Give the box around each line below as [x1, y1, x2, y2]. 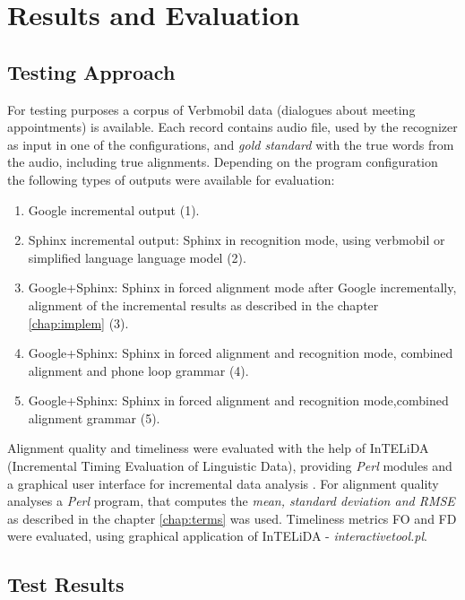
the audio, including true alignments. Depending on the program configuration [7, 152, 438, 171]
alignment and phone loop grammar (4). [28, 361, 249, 379]
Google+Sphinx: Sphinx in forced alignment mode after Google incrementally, [28, 278, 457, 297]
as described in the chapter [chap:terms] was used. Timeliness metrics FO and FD [7, 509, 457, 527]
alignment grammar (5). [28, 408, 160, 427]
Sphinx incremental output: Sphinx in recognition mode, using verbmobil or [28, 230, 445, 249]
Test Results [7, 570, 125, 598]
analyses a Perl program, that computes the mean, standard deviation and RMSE [7, 491, 455, 510]
